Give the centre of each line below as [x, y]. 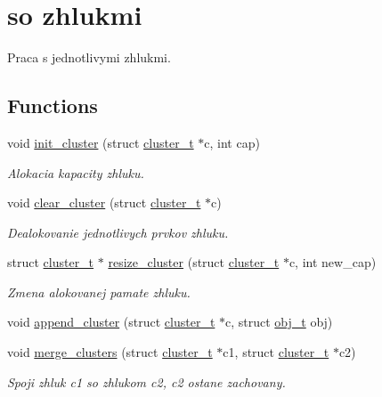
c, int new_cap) [333, 262]
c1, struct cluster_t [276, 352]
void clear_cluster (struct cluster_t [104, 203]
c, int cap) [232, 142]
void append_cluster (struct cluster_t [111, 322]
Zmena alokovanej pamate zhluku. [99, 292]
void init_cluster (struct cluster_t [101, 142]
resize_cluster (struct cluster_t [194, 262]
